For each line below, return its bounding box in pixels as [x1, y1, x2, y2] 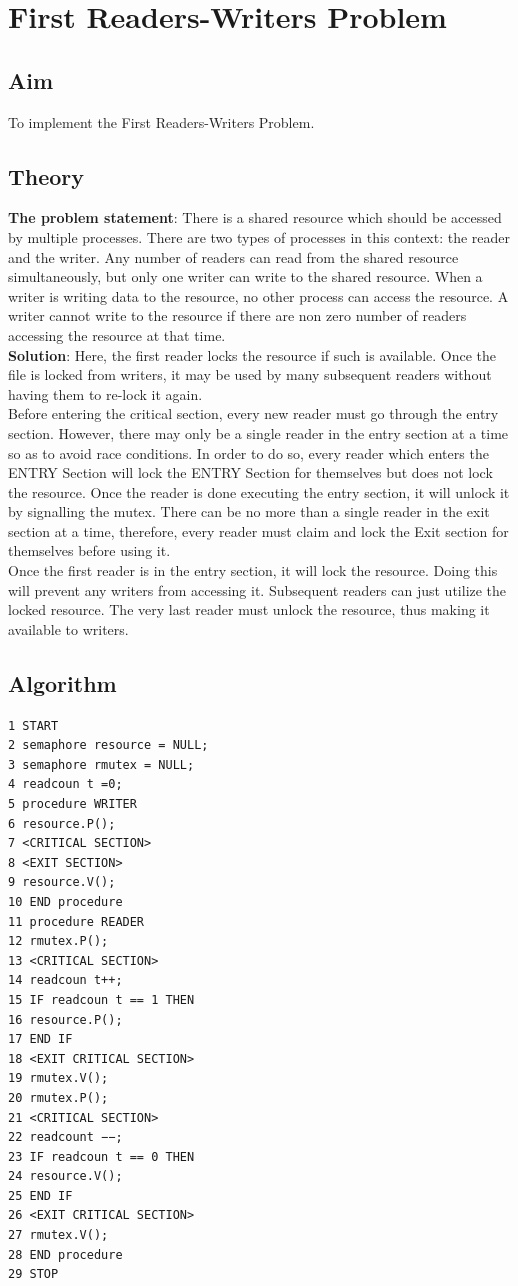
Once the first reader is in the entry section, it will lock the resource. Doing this [8, 560, 498, 581]
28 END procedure [8, 1247, 123, 1262]
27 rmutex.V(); [8, 1228, 109, 1243]
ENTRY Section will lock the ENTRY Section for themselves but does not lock [8, 462, 493, 483]
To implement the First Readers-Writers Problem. [8, 111, 315, 132]
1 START [8, 718, 59, 733]
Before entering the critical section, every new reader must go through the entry [8, 403, 499, 424]
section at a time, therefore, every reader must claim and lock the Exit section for [8, 520, 509, 541]
